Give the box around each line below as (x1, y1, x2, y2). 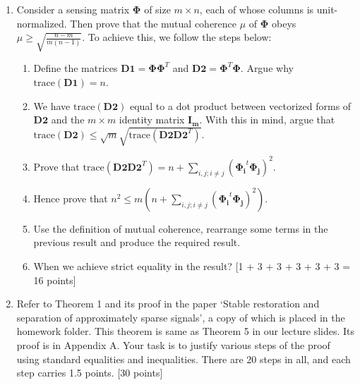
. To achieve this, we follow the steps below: (82, 30, 272, 44)
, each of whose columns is (199, 2, 314, 16)
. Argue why (240, 61, 294, 75)
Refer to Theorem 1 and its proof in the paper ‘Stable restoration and (16, 296, 320, 311)
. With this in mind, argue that (199, 112, 335, 127)
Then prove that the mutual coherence (70, 16, 237, 30)
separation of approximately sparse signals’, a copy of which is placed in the (16, 310, 345, 324)
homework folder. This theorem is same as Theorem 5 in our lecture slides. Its (16, 324, 355, 338)
